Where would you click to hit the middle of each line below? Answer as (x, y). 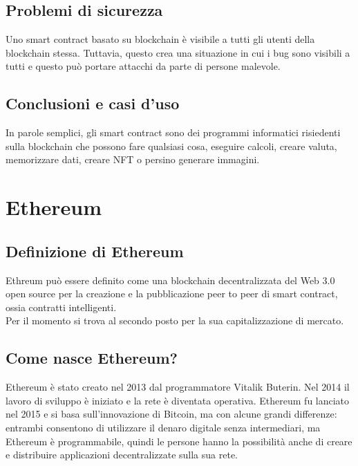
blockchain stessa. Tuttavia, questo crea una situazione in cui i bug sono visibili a (178, 52)
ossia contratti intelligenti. (61, 307)
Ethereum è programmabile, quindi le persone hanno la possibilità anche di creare (179, 441)
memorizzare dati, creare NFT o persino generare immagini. (133, 159)
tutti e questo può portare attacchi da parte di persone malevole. (143, 66)
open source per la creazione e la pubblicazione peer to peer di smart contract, (172, 293)
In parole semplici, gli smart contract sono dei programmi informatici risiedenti (173, 132)
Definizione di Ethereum (95, 251)
